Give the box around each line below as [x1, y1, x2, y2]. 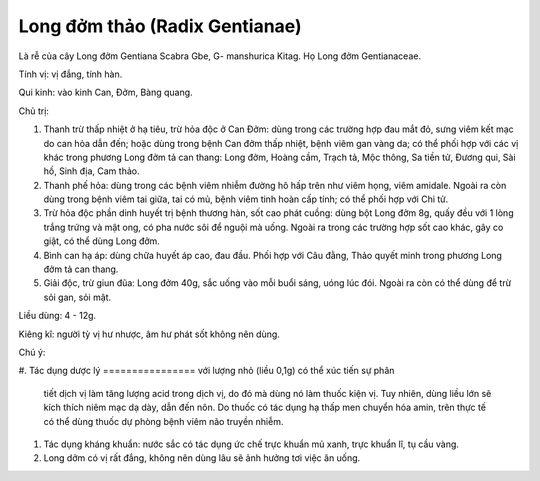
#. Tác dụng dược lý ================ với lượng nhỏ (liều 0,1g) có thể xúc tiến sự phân [18, 365, 395, 377]
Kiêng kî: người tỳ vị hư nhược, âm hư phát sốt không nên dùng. [18, 328, 280, 340]
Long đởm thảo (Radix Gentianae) [18, 15, 302, 37]
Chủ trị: [18, 105, 50, 117]
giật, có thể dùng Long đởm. [43, 235, 160, 247]
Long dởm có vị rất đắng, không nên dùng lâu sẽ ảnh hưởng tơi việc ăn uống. [43, 452, 361, 464]
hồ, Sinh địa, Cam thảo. [43, 165, 140, 177]
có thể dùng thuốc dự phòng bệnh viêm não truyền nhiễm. [43, 415, 284, 427]
